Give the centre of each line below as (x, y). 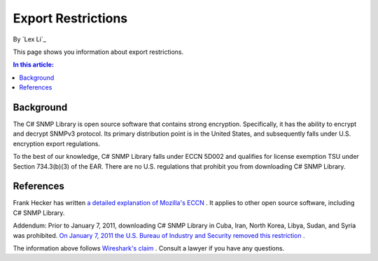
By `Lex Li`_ (30, 39)
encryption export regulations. (57, 143)
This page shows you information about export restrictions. (98, 52)
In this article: (33, 65)
